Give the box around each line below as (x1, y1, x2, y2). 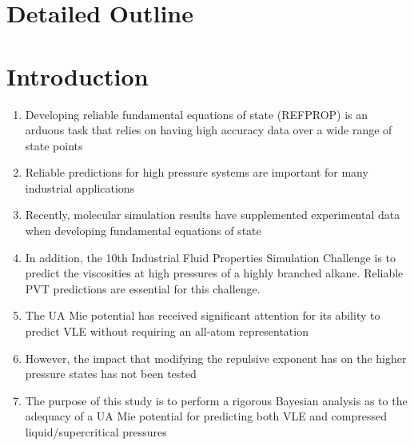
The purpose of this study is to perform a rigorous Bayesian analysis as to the (25, 392, 408, 408)
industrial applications (25, 179, 135, 196)
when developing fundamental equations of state (25, 222, 261, 239)
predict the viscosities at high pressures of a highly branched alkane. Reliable (25, 265, 404, 281)
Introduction (6, 59, 149, 92)
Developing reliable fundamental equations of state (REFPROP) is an (25, 106, 368, 122)
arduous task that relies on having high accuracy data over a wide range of (25, 121, 392, 138)
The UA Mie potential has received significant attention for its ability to (25, 307, 380, 324)
